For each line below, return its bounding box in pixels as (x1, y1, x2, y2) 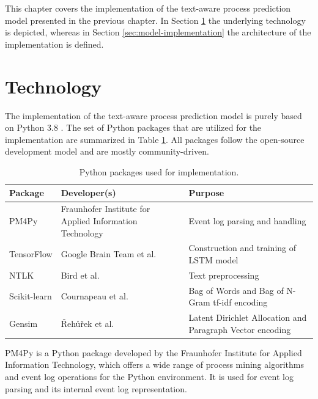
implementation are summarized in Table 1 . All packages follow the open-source (5, 133, 305, 145)
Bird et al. (61, 268, 100, 281)
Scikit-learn (9, 290, 52, 302)
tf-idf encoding (213, 296, 268, 309)
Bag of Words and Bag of (188, 284, 284, 296)
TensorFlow (9, 247, 53, 260)
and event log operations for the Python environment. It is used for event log (5, 370, 294, 383)
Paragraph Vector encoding (188, 323, 291, 335)
